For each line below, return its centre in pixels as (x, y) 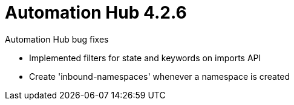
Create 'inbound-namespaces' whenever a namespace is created (160, 76)
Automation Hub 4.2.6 (96, 13)
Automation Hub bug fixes (57, 39)
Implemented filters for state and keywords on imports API (145, 58)
